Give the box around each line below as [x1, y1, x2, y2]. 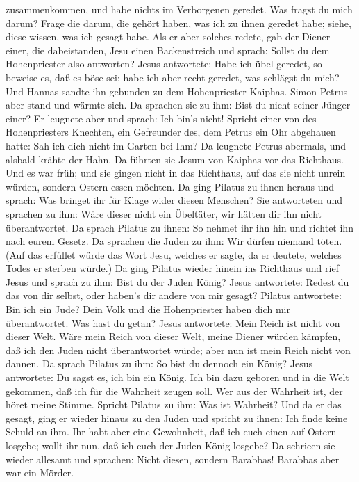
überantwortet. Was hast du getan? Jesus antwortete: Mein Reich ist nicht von [6, 315, 340, 330]
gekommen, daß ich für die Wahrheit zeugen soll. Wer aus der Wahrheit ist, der [6, 383, 343, 398]
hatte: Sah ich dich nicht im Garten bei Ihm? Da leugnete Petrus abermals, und [6, 138, 346, 152]
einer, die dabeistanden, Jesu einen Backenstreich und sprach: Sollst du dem [6, 42, 330, 57]
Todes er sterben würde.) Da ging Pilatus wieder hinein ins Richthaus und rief [6, 261, 339, 275]
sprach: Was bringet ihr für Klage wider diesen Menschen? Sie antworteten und [6, 193, 343, 207]
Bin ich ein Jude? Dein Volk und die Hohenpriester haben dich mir [6, 302, 290, 316]
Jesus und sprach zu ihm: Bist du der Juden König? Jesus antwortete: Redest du [6, 274, 349, 289]
